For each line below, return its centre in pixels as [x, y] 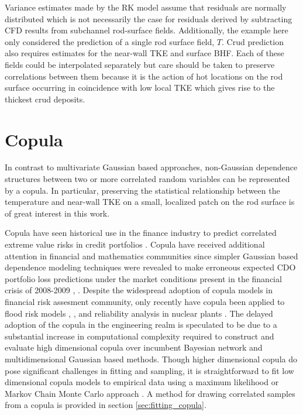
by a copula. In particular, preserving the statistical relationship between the [142, 190]
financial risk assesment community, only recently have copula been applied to [145, 301]
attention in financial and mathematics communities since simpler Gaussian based [151, 255]
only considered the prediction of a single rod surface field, [110, 41]
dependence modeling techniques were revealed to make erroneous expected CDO [150, 267]
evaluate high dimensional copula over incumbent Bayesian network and [134, 347]
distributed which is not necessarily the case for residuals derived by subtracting [149, 18]
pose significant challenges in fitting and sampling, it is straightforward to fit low [149, 370]
